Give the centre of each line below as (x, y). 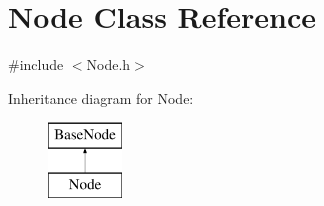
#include (36, 64)
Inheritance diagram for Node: (101, 97)
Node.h (108, 64)
